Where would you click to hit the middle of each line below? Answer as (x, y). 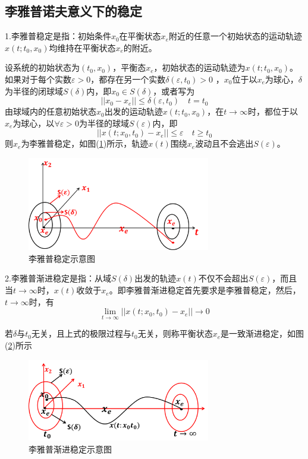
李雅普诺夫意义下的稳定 (73, 11)
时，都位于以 (273, 111)
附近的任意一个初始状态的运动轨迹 (235, 36)
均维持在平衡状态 (82, 47)
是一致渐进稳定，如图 (263, 333)
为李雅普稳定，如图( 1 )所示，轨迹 (85, 143)
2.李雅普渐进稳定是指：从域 (58, 278)
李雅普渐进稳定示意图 (70, 449)
